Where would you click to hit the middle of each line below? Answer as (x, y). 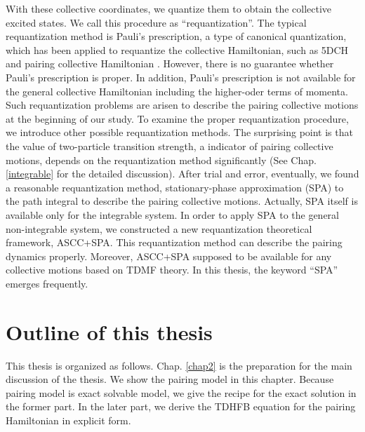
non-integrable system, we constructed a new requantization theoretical (159, 228)
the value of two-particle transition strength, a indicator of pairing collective (170, 146)
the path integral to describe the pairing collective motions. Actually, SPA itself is (182, 201)
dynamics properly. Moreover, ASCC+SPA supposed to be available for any (169, 256)
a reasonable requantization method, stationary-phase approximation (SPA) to (175, 187)
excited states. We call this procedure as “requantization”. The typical (156, 22)
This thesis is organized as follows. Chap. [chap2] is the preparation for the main (179, 365)
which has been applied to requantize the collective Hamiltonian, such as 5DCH (177, 49)
